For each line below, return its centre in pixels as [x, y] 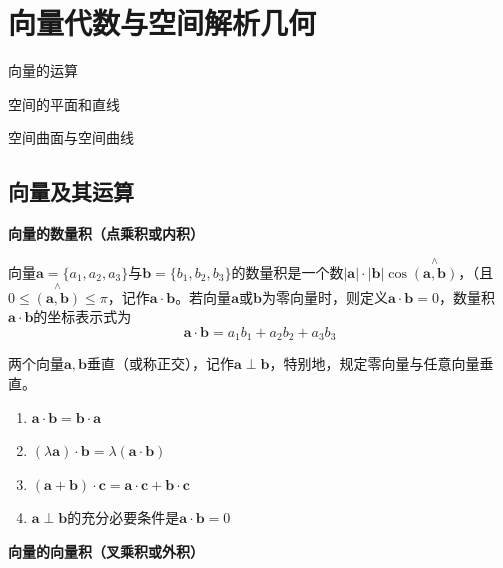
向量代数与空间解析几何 [162, 22]
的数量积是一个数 [287, 271]
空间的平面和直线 [64, 103]
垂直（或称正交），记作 [161, 363]
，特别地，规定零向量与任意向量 [374, 363]
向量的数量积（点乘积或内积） [106, 233]
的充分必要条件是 [123, 517]
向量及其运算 [71, 191]
